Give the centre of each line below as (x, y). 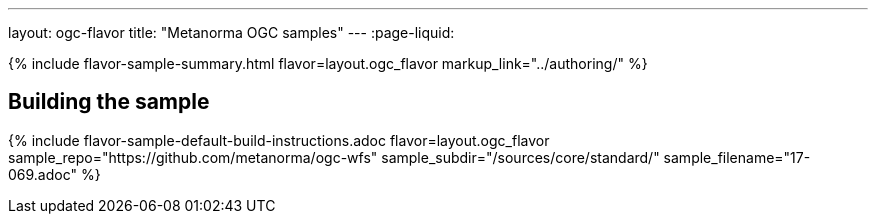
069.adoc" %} (54, 174)
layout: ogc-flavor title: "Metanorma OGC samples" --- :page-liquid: (231, 32)
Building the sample (109, 102)
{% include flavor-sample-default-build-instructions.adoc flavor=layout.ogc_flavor (279, 140)
